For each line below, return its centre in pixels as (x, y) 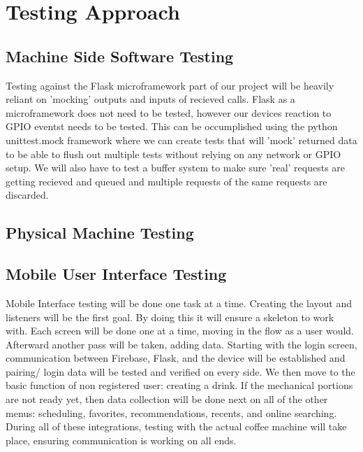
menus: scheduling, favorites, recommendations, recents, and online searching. (171, 412)
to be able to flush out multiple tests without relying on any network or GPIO (173, 154)
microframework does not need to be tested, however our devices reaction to (169, 112)
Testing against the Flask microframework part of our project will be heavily (170, 85)
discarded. (27, 195)
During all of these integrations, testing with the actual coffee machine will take (176, 426)
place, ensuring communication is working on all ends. (121, 440)
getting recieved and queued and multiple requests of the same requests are (166, 181)
